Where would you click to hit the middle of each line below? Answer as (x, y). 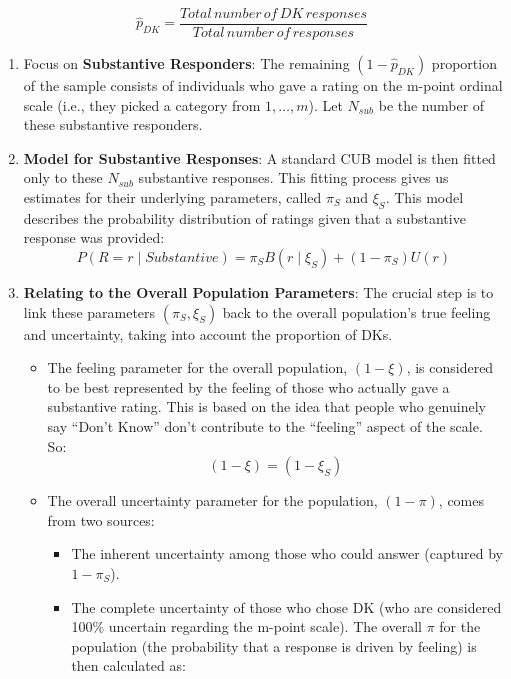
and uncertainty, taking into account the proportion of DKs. (208, 333)
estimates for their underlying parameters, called (172, 197)
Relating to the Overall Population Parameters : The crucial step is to (258, 292)
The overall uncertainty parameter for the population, (212, 500)
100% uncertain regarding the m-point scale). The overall (247, 626)
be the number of (431, 104)
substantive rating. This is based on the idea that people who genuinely (266, 406)
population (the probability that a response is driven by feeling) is (274, 645)
